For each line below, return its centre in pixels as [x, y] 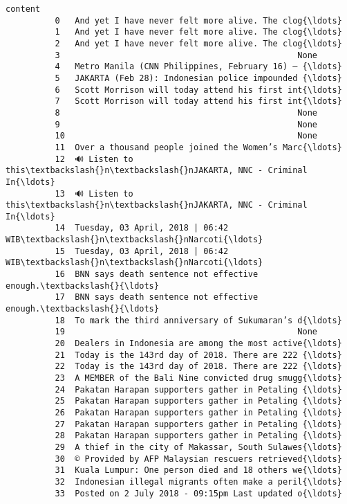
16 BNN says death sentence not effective [157, 274]
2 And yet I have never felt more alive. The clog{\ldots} [198, 43]
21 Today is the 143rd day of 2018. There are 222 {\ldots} [198, 355]
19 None [186, 332]
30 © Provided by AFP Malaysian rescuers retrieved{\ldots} [198, 459]
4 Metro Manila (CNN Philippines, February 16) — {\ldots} [198, 67]
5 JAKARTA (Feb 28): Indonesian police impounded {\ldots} [198, 78]
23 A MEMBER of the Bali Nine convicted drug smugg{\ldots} [198, 378]
